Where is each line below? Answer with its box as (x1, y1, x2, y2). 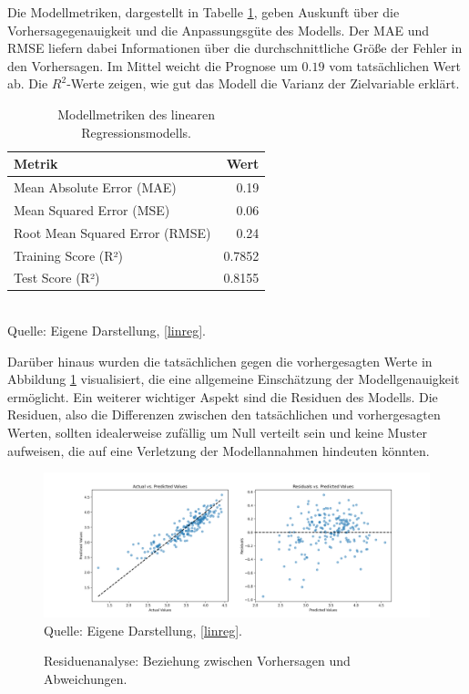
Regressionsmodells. (81, 122, 192, 141)
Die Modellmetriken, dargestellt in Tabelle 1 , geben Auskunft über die (7, 3, 400, 21)
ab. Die (7, 74, 48, 93)
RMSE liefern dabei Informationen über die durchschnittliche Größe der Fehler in (7, 38, 463, 57)
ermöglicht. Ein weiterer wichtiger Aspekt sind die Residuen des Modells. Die (7, 387, 438, 406)
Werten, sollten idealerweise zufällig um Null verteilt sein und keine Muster (7, 423, 427, 442)
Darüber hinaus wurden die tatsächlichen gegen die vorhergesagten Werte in (7, 351, 433, 370)
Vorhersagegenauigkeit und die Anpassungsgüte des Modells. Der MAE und (7, 20, 430, 39)
